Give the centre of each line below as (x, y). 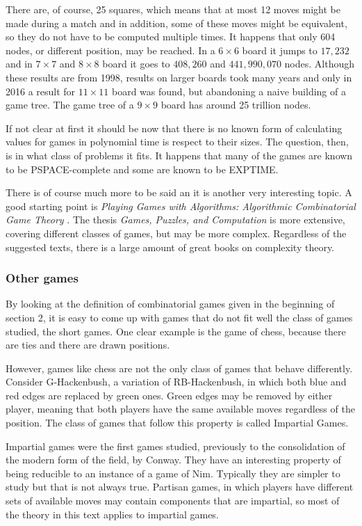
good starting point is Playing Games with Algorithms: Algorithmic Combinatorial (181, 206)
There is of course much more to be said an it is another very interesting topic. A (179, 192)
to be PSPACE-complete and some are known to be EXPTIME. (142, 169)
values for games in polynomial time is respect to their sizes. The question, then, (177, 142)
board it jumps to (280, 50)
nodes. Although (319, 64)
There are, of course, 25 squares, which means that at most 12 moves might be (173, 9)
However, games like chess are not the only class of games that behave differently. (179, 368)
